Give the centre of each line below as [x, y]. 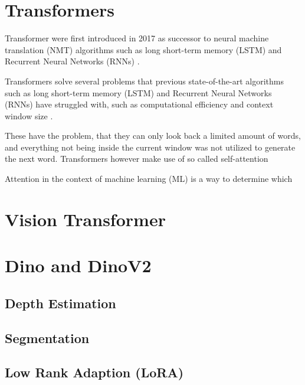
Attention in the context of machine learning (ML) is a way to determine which [149, 179]
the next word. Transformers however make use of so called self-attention [137, 159]
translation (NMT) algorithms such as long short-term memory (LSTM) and [143, 49]
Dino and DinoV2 [78, 265]
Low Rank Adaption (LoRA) [94, 372]
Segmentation [47, 337]
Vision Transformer [85, 219]
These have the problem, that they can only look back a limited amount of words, [153, 136]
